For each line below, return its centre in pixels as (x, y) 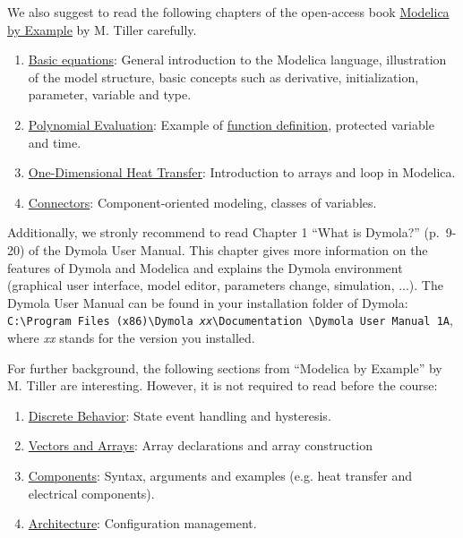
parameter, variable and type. (110, 94)
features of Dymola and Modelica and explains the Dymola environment (205, 267)
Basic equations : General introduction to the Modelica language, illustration (237, 60)
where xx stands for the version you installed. (131, 337)
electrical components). (91, 493)
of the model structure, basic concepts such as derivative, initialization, (223, 77)
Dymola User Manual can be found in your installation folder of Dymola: (208, 302)
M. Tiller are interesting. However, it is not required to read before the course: (223, 385)
